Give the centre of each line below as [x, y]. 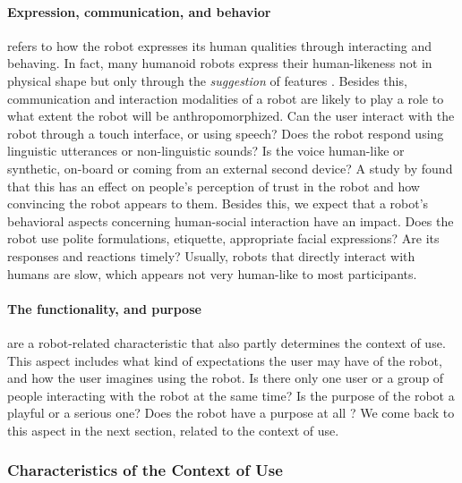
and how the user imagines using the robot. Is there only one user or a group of [226, 378]
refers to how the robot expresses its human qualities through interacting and [219, 45]
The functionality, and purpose [104, 308]
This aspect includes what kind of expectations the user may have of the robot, [225, 360]
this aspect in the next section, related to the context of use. [173, 430]
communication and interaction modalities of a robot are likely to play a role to [226, 98]
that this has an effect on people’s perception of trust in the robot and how [214, 186]
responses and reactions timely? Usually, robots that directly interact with [211, 255]
